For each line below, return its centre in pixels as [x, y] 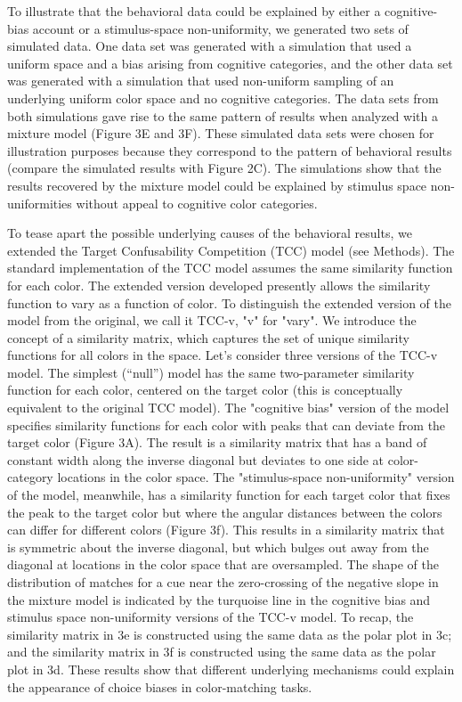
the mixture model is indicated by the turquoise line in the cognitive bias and [219, 599]
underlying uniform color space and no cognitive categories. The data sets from [223, 98]
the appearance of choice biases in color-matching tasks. [160, 686]
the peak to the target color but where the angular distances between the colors [225, 512]
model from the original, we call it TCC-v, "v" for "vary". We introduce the [212, 320]
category [30, 477]
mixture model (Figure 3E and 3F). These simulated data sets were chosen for [221, 133]
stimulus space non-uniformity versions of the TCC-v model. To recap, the [211, 617]
